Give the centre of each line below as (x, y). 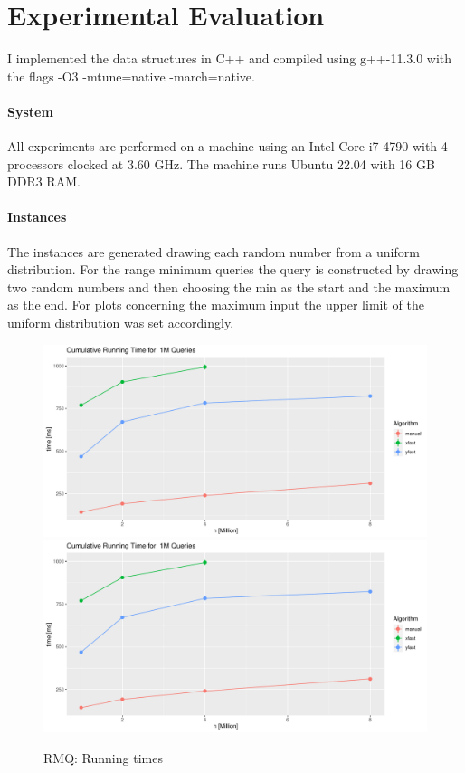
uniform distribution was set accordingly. (121, 323)
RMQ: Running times (103, 757)
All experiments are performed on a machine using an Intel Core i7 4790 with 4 (228, 146)
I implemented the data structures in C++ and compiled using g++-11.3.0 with (230, 58)
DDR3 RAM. (44, 181)
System (30, 111)
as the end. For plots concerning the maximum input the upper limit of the (216, 305)
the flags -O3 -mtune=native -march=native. (131, 76)
